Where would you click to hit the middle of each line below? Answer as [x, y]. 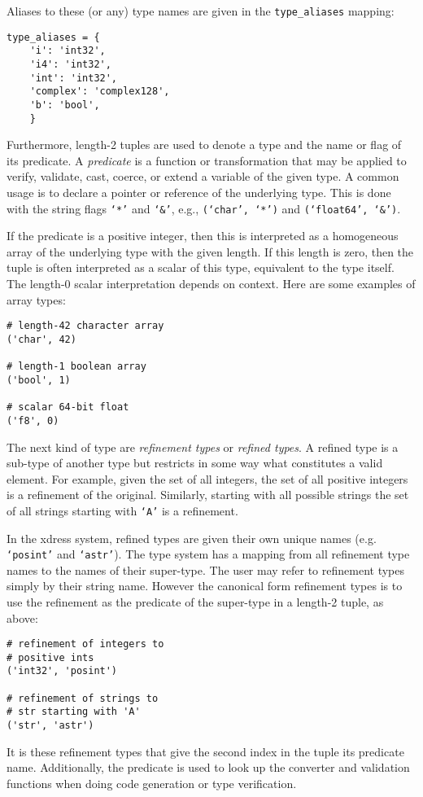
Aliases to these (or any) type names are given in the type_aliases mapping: [201, 11]
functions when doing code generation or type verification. [152, 783]
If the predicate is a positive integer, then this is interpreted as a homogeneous [203, 236]
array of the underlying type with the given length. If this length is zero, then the [210, 251]
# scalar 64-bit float [68, 407]
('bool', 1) [39, 380]
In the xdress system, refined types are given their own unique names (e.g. [192, 538]
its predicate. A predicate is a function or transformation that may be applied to [207, 160]
